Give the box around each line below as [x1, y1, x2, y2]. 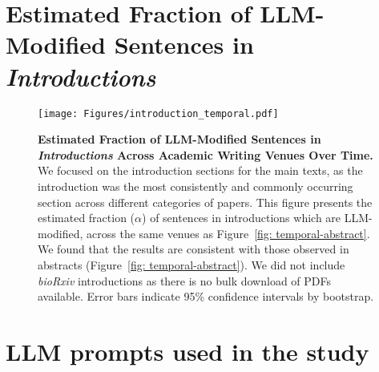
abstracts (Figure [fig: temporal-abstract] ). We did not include [38, 256, 345, 273]
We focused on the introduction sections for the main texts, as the [38, 162, 363, 179]
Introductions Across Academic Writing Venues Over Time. [38, 146, 373, 163]
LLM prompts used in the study [6, 334, 369, 367]
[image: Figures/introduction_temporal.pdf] [38, 107, 279, 119]
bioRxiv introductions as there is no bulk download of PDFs [38, 272, 332, 289]
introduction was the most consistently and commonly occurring [38, 177, 353, 194]
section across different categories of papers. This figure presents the [38, 193, 373, 210]
